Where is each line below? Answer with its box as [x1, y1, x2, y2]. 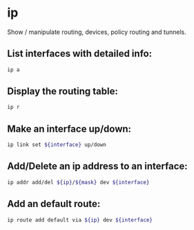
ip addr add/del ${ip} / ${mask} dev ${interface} [7, 179, 150, 186]
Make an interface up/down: [7, 123, 132, 134]
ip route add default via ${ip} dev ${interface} [7, 216, 153, 223]
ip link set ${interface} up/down [7, 141, 107, 148]
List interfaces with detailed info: [7, 48, 153, 60]
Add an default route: [7, 198, 101, 210]
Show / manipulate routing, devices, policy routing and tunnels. [7, 28, 186, 36]
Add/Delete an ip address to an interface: [7, 161, 188, 172]
